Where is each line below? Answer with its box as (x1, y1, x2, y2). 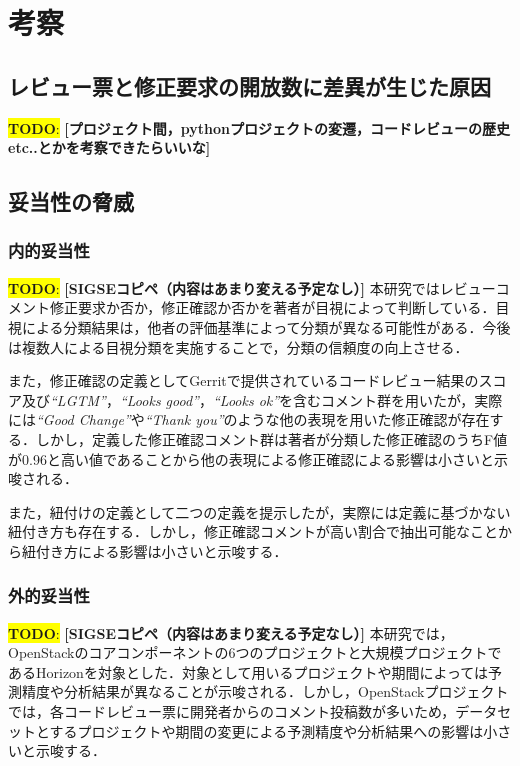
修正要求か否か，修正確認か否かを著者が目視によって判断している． (49, 297, 496, 318)
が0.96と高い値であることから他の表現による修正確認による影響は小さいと (8, 448, 494, 469)
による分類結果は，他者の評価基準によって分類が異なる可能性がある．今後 (21, 316, 511, 337)
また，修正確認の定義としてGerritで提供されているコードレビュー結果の (8, 370, 479, 391)
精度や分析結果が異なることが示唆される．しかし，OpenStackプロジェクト (21, 681, 509, 702)
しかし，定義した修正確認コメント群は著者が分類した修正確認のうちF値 (35, 428, 508, 449)
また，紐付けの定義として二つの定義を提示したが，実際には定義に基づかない (8, 501, 511, 522)
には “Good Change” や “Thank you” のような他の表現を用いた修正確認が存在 (8, 409, 490, 430)
